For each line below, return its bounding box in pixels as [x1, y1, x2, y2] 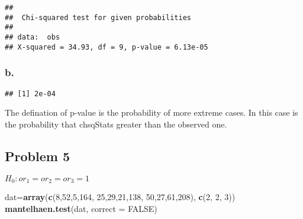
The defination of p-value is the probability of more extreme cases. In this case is [5, 106, 298, 119]
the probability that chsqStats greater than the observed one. [5, 117, 227, 130]
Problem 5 [5, 146, 70, 165]
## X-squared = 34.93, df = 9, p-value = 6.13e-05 [5, 43, 208, 51]
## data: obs [5, 32, 60, 41]
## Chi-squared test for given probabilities [5, 13, 191, 22]
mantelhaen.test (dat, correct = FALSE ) [5, 202, 157, 214]
